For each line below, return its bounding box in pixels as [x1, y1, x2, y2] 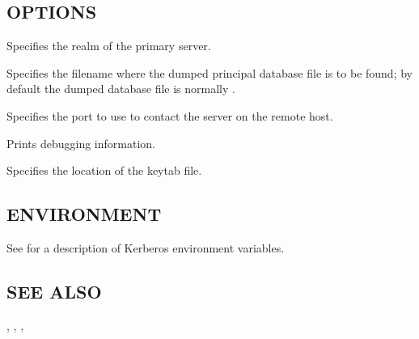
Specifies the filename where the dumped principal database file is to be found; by [6, 64, 413, 81]
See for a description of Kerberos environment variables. [6, 239, 285, 256]
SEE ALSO [6, 278, 102, 303]
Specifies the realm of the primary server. [6, 37, 211, 54]
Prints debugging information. [6, 134, 155, 151]
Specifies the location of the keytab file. [6, 162, 202, 179]
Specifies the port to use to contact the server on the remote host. [6, 107, 333, 124]
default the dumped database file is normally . [6, 80, 235, 97]
